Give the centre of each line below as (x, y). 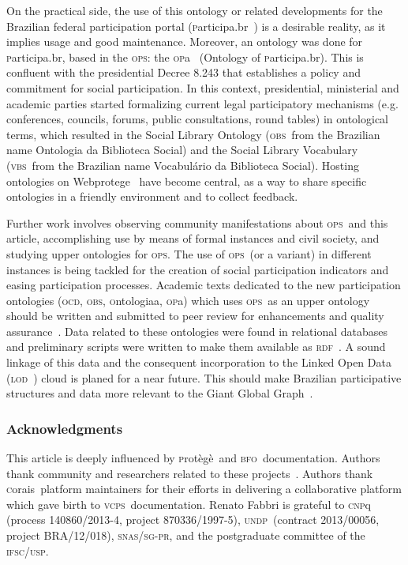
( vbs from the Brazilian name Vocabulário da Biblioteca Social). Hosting (183, 165)
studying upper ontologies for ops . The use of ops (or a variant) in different (189, 253)
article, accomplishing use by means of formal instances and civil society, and (193, 238)
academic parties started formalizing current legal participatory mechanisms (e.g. (202, 103)
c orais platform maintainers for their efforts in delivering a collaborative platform (204, 489)
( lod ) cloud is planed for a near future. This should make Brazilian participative (204, 377)
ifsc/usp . (28, 550)
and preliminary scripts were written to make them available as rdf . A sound (196, 347)
